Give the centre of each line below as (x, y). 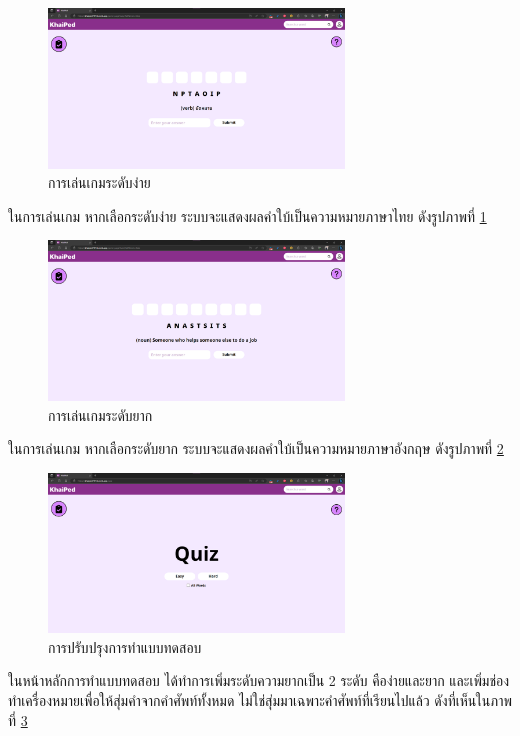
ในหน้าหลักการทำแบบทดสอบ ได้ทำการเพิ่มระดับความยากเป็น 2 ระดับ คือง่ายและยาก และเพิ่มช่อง (259, 680)
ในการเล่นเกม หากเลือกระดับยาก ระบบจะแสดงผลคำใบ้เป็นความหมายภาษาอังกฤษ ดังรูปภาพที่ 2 (256, 448)
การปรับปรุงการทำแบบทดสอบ (125, 646)
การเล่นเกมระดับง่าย (99, 182)
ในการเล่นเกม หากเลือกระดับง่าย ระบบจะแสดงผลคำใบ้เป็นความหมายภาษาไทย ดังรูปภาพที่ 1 (247, 215)
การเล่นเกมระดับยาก (100, 414)
